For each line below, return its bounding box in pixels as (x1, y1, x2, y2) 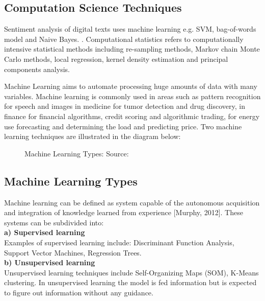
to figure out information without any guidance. (4, 287, 153, 297)
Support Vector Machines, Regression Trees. (4, 247, 142, 258)
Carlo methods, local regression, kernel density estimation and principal (4, 53, 228, 64)
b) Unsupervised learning (4, 257, 95, 268)
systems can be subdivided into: (4, 217, 104, 227)
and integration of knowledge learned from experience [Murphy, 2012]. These (4, 207, 243, 218)
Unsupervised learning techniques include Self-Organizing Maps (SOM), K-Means (4, 267, 259, 277)
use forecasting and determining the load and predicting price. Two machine (4, 121, 242, 131)
